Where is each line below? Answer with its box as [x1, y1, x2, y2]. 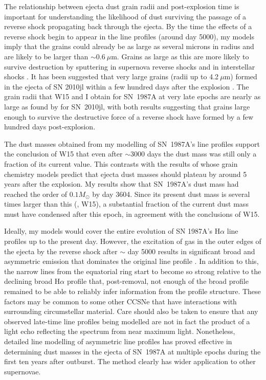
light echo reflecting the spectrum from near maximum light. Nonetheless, [4, 326, 235, 337]
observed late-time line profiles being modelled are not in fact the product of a [4, 316, 250, 326]
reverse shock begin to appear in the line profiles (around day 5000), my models [4, 31, 254, 41]
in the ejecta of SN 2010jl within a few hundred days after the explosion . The [4, 81, 249, 92]
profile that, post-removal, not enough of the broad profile [66, 276, 249, 286]
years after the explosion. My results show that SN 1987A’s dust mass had [4, 178, 239, 189]
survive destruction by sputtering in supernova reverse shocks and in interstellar [4, 61, 255, 72]
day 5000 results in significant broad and [127, 245, 255, 256]
